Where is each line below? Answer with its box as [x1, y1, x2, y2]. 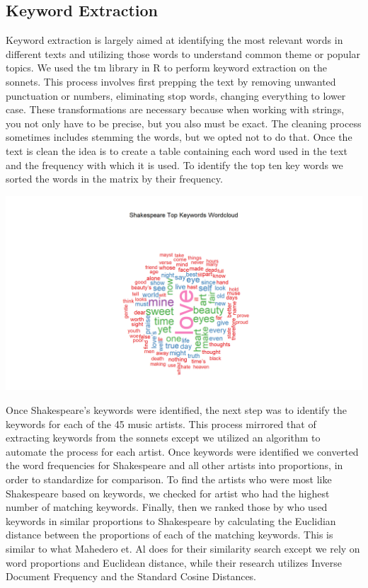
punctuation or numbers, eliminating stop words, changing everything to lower [6, 88, 346, 103]
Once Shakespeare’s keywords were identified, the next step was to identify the [6, 402, 347, 417]
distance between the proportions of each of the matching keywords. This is [6, 527, 333, 542]
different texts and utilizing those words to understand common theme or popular [6, 46, 361, 61]
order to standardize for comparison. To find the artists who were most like [6, 471, 332, 486]
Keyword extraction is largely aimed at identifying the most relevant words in [6, 33, 343, 47]
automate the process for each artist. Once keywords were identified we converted [6, 444, 359, 459]
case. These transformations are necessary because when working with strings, [6, 102, 345, 117]
